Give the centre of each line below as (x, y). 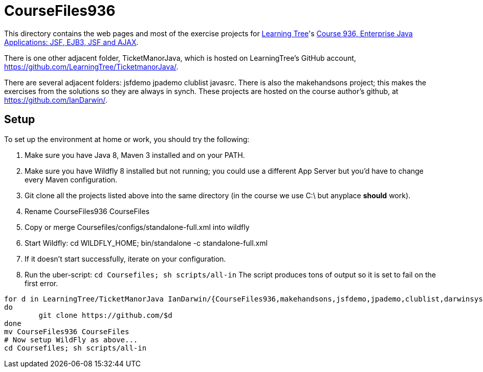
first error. (41, 283)
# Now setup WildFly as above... (71, 340)
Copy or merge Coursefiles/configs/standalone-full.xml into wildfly (137, 227)
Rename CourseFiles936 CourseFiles (87, 211)
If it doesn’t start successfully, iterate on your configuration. (125, 259)
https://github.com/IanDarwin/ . (56, 100)
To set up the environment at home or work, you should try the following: (127, 139)
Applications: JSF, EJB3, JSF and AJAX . (71, 42)
